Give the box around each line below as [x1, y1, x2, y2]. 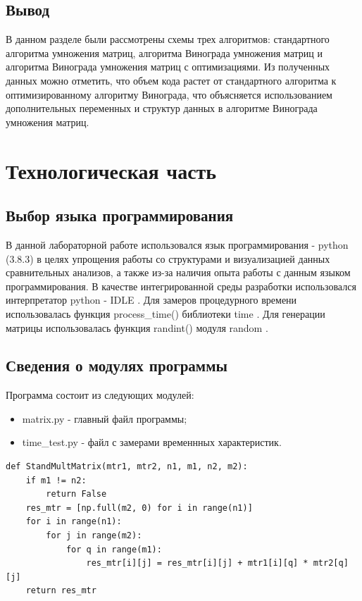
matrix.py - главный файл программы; [22, 411, 187, 426]
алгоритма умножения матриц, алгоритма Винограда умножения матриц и [6, 45, 323, 60]
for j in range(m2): [46, 531, 142, 541]
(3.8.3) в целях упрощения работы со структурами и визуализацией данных [6, 251, 330, 266]
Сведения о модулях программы [6, 354, 227, 376]
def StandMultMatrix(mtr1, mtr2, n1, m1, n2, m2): [6, 461, 248, 472]
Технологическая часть [6, 156, 217, 185]
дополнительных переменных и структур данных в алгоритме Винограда [6, 101, 318, 116]
